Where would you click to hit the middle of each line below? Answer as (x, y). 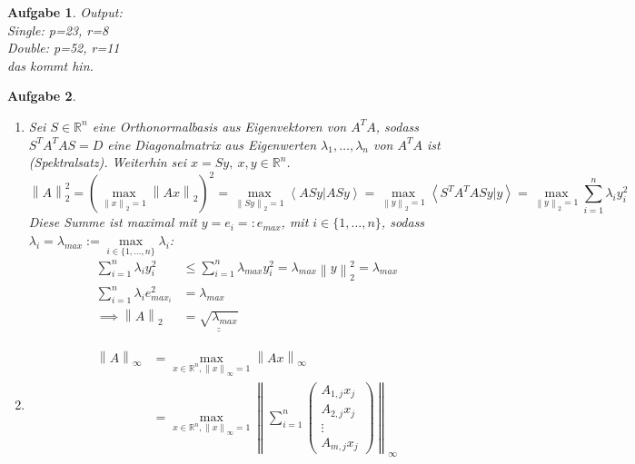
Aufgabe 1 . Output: (65, 12)
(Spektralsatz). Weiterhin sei (108, 162)
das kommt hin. (50, 65)
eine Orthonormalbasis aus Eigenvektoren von (219, 126)
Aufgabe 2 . (42, 96)
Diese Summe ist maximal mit (113, 222)
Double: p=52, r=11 (64, 48)
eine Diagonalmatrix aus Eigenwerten (212, 144)
